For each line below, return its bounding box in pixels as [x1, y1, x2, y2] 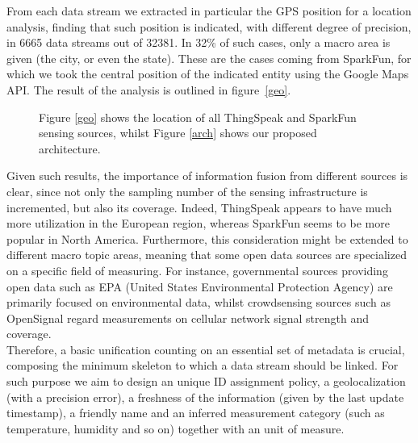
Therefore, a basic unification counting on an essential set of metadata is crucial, [6, 341, 405, 357]
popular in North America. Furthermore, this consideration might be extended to [6, 230, 408, 247]
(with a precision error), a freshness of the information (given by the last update [6, 388, 404, 405]
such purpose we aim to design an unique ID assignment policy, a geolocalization [6, 373, 406, 390]
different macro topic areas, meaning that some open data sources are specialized [6, 246, 407, 263]
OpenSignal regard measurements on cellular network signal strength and [6, 309, 369, 326]
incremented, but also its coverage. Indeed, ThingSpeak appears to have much [6, 199, 392, 215]
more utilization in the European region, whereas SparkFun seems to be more [6, 215, 390, 232]
